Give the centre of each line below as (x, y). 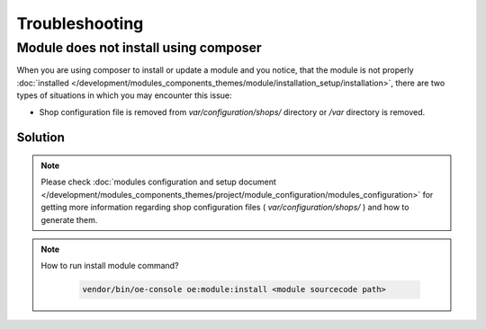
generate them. (69, 219)
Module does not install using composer (139, 48)
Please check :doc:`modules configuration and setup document (158, 182)
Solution (40, 138)
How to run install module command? (110, 266)
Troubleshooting (80, 23)
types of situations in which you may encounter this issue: (125, 95)
